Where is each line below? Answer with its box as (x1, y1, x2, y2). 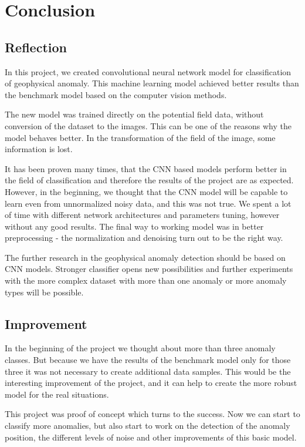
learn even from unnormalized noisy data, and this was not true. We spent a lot (5, 197, 292, 209)
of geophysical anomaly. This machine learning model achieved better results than (5, 77, 299, 89)
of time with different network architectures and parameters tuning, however (5, 209, 280, 221)
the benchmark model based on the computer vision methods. (5, 88, 227, 100)
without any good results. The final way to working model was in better (5, 220, 264, 232)
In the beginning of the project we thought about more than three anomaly (5, 342, 276, 354)
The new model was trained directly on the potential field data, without (5, 108, 264, 120)
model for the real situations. (5, 388, 109, 400)
